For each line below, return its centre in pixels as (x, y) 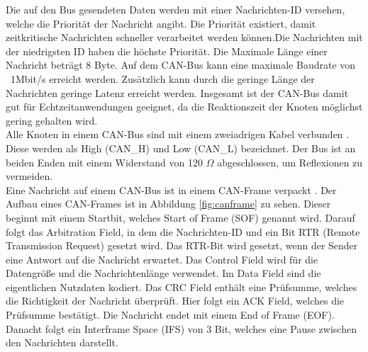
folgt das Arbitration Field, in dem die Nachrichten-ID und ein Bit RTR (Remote (183, 231)
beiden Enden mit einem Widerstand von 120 (104, 162)
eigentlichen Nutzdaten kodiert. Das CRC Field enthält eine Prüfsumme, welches (182, 286)
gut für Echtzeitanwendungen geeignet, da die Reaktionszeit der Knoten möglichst (184, 107)
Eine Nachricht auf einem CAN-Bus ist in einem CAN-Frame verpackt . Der (171, 189)
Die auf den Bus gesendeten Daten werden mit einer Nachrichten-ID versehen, (175, 9)
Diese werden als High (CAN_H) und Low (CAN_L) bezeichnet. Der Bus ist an (181, 148)
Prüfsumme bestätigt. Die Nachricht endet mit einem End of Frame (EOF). (170, 315)
